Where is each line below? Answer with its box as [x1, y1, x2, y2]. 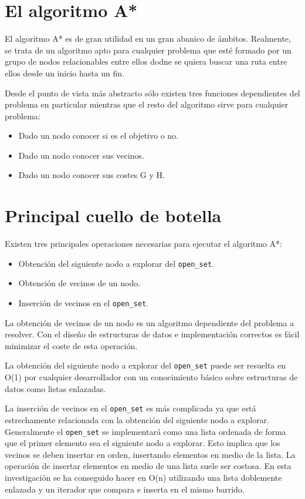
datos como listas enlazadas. [5, 382, 106, 394]
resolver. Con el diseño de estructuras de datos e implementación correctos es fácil [5, 328, 300, 340]
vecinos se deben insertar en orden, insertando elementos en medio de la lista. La [5, 448, 296, 460]
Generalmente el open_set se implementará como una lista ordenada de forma [5, 425, 286, 437]
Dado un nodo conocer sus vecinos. [18, 149, 144, 161]
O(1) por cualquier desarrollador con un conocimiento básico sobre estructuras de [5, 371, 298, 383]
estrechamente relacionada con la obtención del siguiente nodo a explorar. [5, 413, 270, 426]
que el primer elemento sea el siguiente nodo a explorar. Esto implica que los [5, 437, 280, 449]
